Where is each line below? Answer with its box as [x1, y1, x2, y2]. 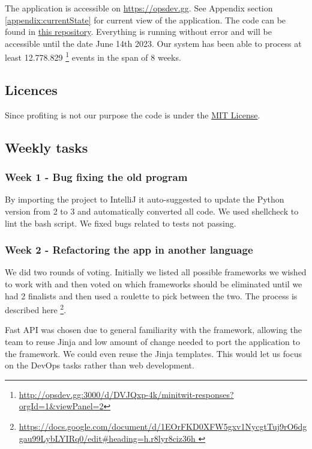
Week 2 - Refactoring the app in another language [5, 242, 253, 257]
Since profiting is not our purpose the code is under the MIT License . [5, 108, 260, 121]
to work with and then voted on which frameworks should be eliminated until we [5, 278, 302, 290]
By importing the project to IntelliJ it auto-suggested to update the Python [5, 193, 284, 206]
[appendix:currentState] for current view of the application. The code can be [5, 13, 286, 26]
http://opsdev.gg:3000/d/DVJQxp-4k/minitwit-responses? [19, 388, 234, 400]
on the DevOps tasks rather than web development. [5, 359, 194, 371]
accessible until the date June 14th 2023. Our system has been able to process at [5, 37, 302, 49]
